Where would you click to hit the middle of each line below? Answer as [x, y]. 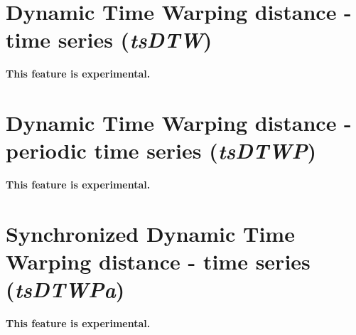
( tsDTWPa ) [65, 289]
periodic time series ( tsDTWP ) [161, 151]
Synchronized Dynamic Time [150, 233]
